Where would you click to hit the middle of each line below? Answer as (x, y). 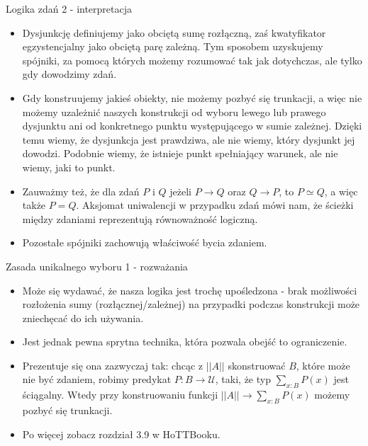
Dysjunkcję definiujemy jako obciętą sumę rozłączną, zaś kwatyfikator (174, 32)
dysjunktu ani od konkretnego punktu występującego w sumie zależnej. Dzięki (192, 126)
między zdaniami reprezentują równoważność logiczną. (140, 218)
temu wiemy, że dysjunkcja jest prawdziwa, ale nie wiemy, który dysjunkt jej (189, 139)
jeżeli (180, 191)
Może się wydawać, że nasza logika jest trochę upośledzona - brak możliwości (190, 290)
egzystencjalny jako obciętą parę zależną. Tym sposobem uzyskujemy (173, 46)
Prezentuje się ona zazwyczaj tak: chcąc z (112, 365)
